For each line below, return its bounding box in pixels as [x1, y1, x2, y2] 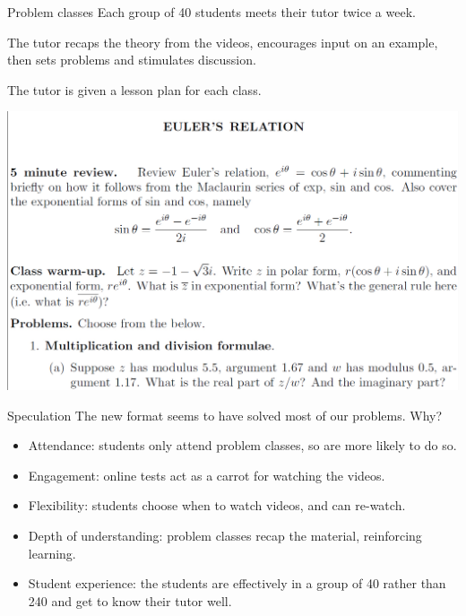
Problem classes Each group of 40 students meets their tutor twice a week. [7, 3, 416, 21]
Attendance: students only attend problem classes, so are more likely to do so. [28, 436, 457, 455]
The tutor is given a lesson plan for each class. [7, 80, 262, 99]
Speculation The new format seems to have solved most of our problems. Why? [7, 405, 443, 424]
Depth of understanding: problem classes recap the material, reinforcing [28, 525, 422, 544]
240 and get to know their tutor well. [28, 591, 232, 610]
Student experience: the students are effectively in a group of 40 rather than [28, 574, 446, 593]
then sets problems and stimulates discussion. [7, 50, 256, 69]
